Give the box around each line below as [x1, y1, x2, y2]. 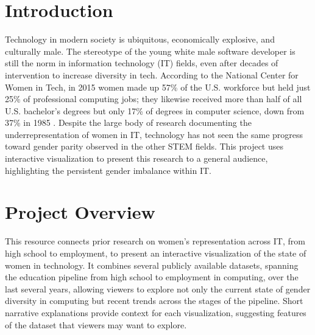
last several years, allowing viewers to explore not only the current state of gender [5, 282, 311, 295]
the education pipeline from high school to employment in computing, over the [5, 271, 299, 283]
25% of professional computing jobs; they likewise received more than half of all [5, 92, 302, 105]
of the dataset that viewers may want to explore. [5, 318, 187, 331]
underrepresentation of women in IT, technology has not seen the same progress [5, 128, 303, 140]
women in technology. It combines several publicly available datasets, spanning [5, 258, 299, 271]
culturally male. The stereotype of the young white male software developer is [5, 44, 296, 57]
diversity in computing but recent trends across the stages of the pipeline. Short [5, 294, 303, 307]
